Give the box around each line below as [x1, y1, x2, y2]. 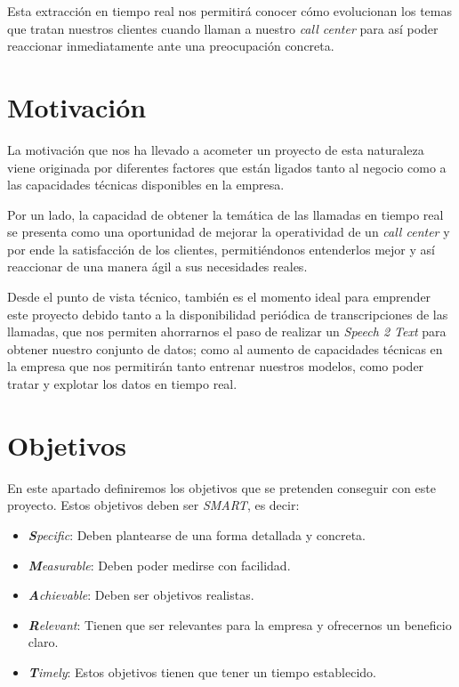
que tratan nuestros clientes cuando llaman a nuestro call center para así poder [7, 19, 439, 37]
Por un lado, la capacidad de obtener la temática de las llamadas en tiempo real [7, 205, 444, 223]
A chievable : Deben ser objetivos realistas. [28, 586, 254, 604]
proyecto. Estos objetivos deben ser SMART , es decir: [7, 496, 300, 514]
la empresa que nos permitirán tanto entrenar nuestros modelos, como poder [7, 357, 424, 376]
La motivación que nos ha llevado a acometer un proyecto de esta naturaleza [7, 140, 424, 158]
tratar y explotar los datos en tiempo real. [7, 375, 238, 393]
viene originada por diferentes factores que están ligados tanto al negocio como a [7, 158, 447, 176]
